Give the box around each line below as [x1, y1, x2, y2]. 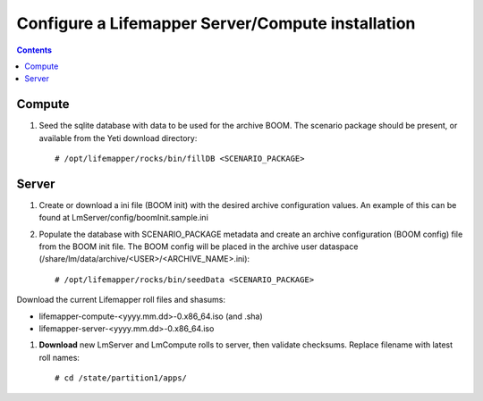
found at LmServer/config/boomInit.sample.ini [38, 213, 209, 223]
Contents [16, 45, 53, 55]
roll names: [38, 352, 80, 363]
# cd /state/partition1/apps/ [55, 373, 188, 383]
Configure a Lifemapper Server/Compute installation [16, 13, 416, 33]
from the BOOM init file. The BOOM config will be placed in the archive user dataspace [38, 241, 359, 252]
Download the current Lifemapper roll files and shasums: [16, 295, 225, 305]
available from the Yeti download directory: [38, 132, 198, 143]
